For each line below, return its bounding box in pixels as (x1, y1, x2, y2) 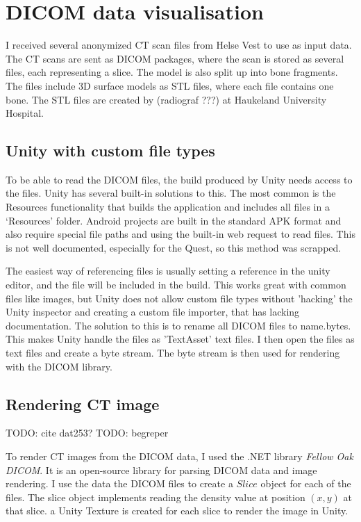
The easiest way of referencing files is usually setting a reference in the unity (6, 263, 330, 278)
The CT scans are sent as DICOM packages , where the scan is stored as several (6, 51, 344, 65)
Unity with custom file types (6, 140, 215, 161)
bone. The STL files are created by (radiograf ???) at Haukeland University (6, 92, 327, 106)
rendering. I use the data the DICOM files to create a (6, 476, 233, 491)
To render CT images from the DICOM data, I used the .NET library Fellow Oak (6, 449, 353, 463)
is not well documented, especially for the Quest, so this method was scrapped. (6, 240, 342, 254)
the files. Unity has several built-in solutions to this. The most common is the (6, 186, 336, 200)
